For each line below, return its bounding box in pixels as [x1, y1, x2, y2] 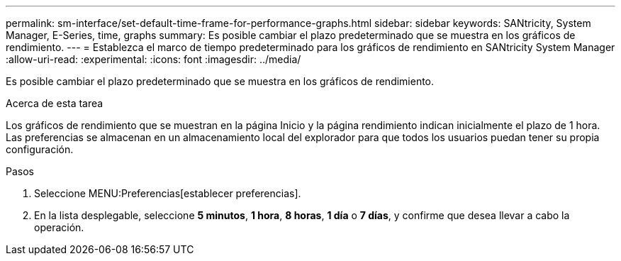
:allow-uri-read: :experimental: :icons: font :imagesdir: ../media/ [6, 53, 301, 65]
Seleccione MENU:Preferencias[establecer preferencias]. [34, 187, 301, 199]
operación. [34, 221, 84, 233]
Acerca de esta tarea [6, 97, 103, 109]
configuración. [6, 143, 74, 155]
